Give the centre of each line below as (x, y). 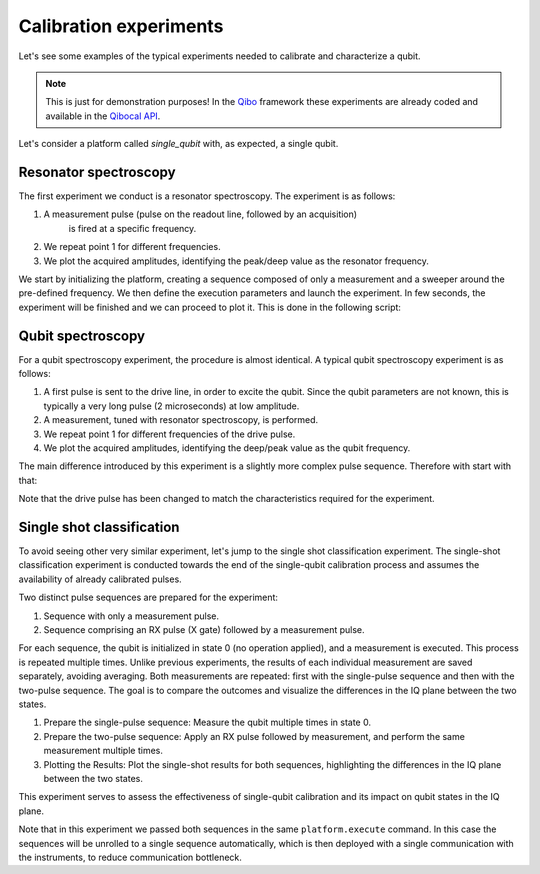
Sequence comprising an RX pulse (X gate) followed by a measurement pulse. (204, 630)
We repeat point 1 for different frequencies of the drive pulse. (169, 434)
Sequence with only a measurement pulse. (131, 616)
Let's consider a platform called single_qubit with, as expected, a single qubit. (178, 144)
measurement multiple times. (103, 751)
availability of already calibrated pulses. (100, 579)
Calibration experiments (121, 26)
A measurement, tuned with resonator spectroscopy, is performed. (181, 420)
